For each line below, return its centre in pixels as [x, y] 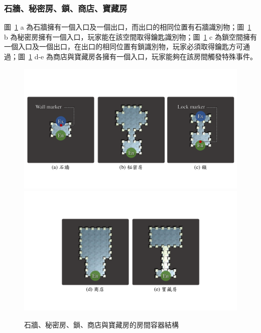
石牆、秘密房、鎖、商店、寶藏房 [66, 8]
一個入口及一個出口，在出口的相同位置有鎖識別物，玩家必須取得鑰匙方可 [123, 46]
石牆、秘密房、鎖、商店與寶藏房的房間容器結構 [101, 324]
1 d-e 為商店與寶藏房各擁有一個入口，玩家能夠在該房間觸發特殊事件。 [143, 56]
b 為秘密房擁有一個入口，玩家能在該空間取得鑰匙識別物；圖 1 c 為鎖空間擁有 [130, 36]
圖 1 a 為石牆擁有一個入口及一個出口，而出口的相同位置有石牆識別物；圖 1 [128, 27]
